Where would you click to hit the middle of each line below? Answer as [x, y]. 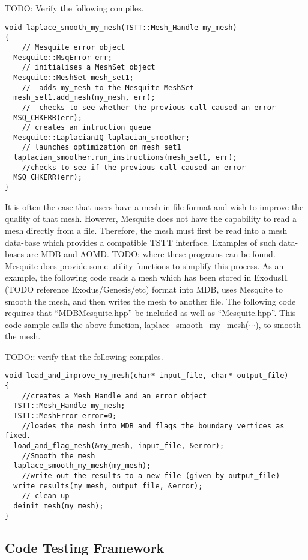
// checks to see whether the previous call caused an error [149, 107]
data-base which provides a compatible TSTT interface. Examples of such [140, 242]
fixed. [18, 436]
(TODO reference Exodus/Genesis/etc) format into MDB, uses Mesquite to [144, 289]
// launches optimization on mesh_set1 [101, 148]
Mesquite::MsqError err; [63, 57]
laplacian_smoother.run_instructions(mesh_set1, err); [125, 158]
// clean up [46, 496]
